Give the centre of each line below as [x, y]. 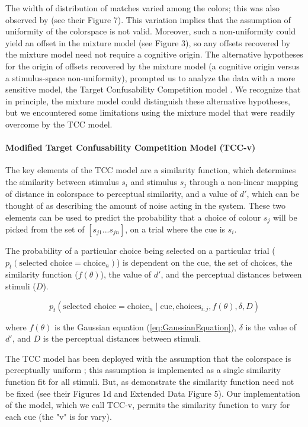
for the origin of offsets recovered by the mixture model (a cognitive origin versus [153, 66]
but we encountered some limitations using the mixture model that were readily [150, 112]
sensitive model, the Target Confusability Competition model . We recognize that [153, 89]
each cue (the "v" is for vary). [59, 416]
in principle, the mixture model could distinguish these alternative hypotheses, [148, 101]
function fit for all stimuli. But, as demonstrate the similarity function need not [150, 381]
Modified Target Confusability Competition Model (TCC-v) [131, 147]
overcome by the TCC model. [59, 124]
